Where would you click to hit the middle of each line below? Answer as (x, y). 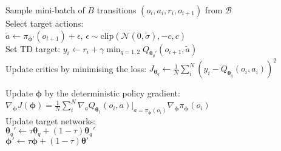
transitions (117, 10)
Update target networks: (51, 120)
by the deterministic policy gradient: (112, 93)
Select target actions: (45, 23)
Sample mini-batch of (45, 10)
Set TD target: (33, 48)
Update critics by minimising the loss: (76, 68)
